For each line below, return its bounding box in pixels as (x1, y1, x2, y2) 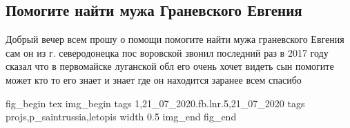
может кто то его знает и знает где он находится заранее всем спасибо (6, 72, 302, 86)
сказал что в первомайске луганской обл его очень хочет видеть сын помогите (6, 59, 334, 73)
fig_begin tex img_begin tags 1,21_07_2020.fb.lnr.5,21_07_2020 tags (6, 95, 305, 110)
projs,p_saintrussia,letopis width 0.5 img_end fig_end (6, 109, 237, 124)
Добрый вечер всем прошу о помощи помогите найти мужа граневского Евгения (6, 32, 344, 46)
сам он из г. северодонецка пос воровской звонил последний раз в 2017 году (6, 45, 329, 60)
